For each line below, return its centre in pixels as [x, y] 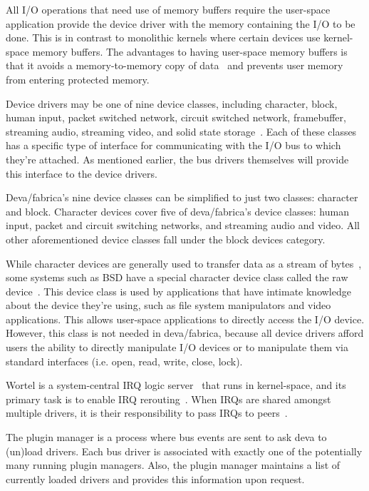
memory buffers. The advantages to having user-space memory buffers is [190, 51]
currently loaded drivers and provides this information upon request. [155, 479]
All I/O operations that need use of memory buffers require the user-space [168, 9]
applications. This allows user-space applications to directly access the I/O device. [185, 319]
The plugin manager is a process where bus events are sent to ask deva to [166, 437]
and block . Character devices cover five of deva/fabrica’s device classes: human [177, 211]
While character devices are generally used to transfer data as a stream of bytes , [184, 263]
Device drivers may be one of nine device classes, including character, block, [172, 103]
